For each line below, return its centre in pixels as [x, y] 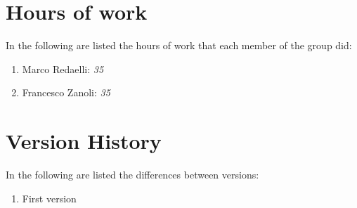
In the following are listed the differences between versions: [132, 175]
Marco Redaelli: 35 [63, 69]
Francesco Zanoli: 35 [66, 92]
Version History [84, 141]
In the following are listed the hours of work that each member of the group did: [179, 45]
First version [49, 198]
